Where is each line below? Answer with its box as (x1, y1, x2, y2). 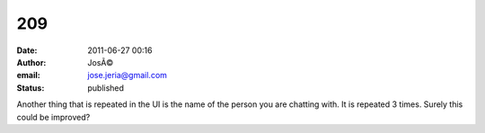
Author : (16, 57, 47, 67)
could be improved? (16, 111, 91, 122)
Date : (16, 45, 38, 56)
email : (16, 70, 40, 81)
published (87, 82, 125, 93)
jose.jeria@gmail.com (87, 70, 168, 81)
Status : (16, 82, 45, 93)
